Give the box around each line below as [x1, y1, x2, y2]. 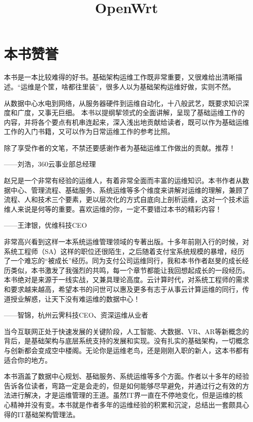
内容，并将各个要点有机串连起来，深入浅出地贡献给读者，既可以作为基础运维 [4, 117, 249, 127]
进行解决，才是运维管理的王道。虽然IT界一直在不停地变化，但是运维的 [10, 390, 236, 400]
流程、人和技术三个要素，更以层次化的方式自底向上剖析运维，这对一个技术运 [4, 194, 249, 204]
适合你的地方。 [4, 354, 52, 365]
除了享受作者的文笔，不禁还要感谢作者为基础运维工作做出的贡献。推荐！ [4, 142, 235, 152]
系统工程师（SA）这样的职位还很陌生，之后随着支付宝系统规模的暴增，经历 [4, 246, 245, 256]
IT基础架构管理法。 [17, 409, 80, 419]
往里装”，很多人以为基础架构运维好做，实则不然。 [75, 81, 235, 91]
